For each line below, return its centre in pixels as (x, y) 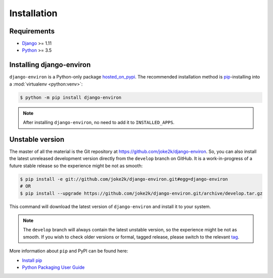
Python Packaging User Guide (53, 267)
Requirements (32, 31)
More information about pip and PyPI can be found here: (69, 251)
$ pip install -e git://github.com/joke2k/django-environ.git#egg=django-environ (124, 179)
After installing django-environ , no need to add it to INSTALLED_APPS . (99, 123)
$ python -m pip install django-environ (71, 97)
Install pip (32, 260)
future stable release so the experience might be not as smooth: (76, 166)
